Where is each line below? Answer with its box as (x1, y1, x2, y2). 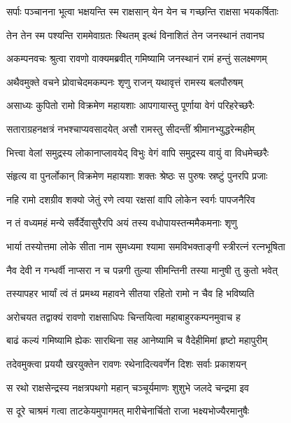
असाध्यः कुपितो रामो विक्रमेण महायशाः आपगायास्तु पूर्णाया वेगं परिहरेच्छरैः (6, 98, 255, 113)
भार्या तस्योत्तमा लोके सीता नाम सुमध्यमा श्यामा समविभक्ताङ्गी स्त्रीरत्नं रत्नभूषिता (6, 238, 285, 253)
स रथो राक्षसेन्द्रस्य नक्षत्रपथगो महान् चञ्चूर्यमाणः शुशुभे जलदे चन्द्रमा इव (6, 380, 249, 394)
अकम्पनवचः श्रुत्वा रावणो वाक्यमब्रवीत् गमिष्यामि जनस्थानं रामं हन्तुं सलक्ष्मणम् (6, 51, 267, 66)
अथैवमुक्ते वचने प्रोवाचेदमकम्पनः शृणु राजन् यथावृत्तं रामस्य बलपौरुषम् (6, 74, 243, 89)
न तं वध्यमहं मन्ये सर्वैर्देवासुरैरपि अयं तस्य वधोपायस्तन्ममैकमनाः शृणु (6, 215, 237, 230)
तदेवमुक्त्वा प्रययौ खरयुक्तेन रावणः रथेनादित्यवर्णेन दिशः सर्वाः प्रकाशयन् (6, 356, 247, 371)
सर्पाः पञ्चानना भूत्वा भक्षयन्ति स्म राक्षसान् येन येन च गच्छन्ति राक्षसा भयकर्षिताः (6, 4, 278, 18)
